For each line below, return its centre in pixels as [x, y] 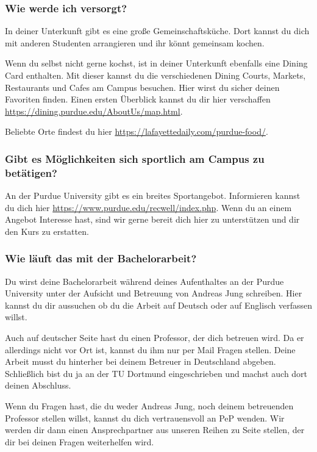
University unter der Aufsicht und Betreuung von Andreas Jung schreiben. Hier [154, 293]
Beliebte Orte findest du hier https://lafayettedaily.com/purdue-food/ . [137, 131]
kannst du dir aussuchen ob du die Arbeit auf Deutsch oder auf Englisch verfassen [158, 305]
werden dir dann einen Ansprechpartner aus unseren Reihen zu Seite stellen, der [155, 430]
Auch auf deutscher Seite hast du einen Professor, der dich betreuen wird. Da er [155, 338]
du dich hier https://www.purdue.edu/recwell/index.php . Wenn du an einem [148, 207]
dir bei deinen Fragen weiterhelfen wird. [80, 441]
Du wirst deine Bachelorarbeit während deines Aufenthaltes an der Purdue [144, 281]
